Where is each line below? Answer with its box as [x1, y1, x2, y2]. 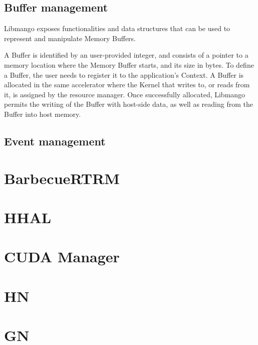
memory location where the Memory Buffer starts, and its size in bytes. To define [4, 59, 254, 70]
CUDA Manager [4, 246, 120, 267]
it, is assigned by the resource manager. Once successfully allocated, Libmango [4, 89, 245, 99]
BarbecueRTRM [4, 167, 120, 188]
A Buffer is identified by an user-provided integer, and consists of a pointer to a [4, 50, 248, 60]
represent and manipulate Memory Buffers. [4, 33, 136, 43]
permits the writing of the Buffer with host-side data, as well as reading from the [4, 99, 253, 109]
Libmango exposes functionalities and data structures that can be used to [4, 23, 230, 34]
